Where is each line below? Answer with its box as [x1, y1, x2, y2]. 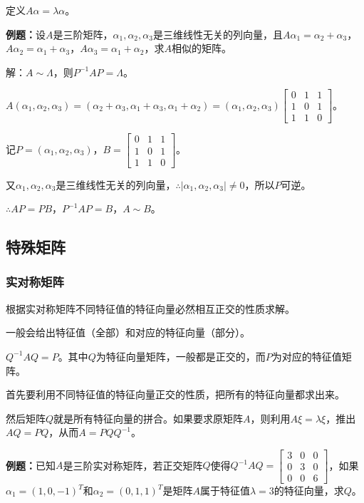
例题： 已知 [6, 457, 56, 472]
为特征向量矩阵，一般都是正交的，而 [95, 348, 266, 363]
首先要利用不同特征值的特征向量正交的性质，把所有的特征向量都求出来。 [6, 387, 345, 402]
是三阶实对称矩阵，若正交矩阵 [63, 457, 203, 472]
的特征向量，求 [274, 483, 344, 497]
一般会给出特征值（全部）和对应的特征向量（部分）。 [6, 325, 250, 340]
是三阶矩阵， [53, 26, 113, 41]
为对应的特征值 [271, 348, 342, 363]
